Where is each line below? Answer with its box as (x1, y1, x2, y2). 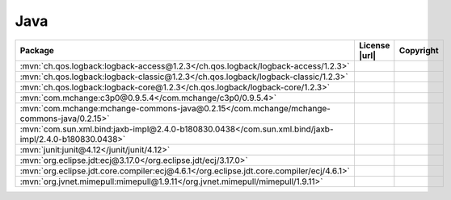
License (358, 40, 390, 51)
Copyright (398, 44, 440, 56)
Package (19, 44, 54, 56)
